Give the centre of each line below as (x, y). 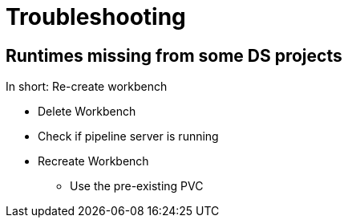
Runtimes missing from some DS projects (174, 55)
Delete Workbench (87, 112)
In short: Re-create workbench (87, 87)
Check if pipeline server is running (128, 136)
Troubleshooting (96, 17)
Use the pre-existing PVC (137, 186)
